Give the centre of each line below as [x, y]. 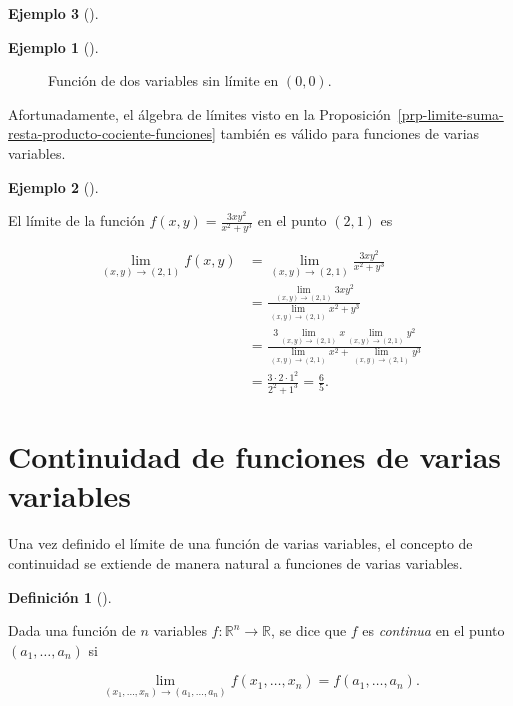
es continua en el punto [433, 630]
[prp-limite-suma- [450, 113]
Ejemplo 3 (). [53, 13]
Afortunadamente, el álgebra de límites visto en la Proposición [199, 113]
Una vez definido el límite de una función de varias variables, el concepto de [240, 543]
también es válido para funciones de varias [350, 133]
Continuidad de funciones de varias [254, 456]
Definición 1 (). [60, 596]
